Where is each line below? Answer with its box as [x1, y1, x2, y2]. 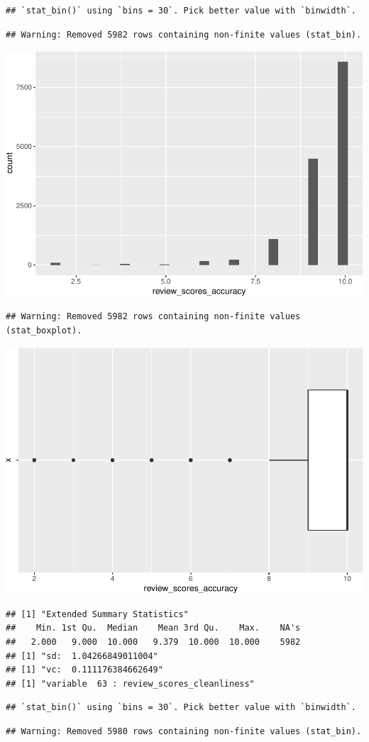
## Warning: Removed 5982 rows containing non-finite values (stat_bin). [6, 29, 362, 40]
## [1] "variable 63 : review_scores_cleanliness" [6, 678, 255, 689]
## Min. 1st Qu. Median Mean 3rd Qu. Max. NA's [6, 623, 301, 633]
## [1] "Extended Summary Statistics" [6, 609, 189, 619]
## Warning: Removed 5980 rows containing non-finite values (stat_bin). [6, 726, 362, 736]
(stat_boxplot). [6, 326, 82, 336]
